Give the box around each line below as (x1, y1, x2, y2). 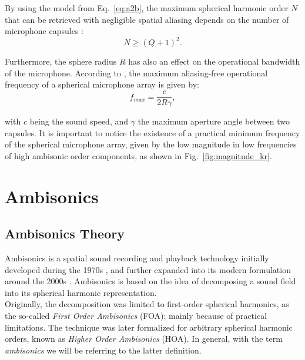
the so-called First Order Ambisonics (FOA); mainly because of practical (5, 309, 267, 322)
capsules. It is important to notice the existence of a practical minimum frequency (5, 126, 300, 139)
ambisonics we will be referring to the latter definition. (5, 344, 202, 356)
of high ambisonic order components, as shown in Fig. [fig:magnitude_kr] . (5, 149, 272, 162)
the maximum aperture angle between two (138, 115, 290, 127)
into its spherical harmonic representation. (5, 286, 157, 298)
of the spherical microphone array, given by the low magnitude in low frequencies (5, 138, 297, 150)
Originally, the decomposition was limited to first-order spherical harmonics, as (5, 298, 289, 310)
